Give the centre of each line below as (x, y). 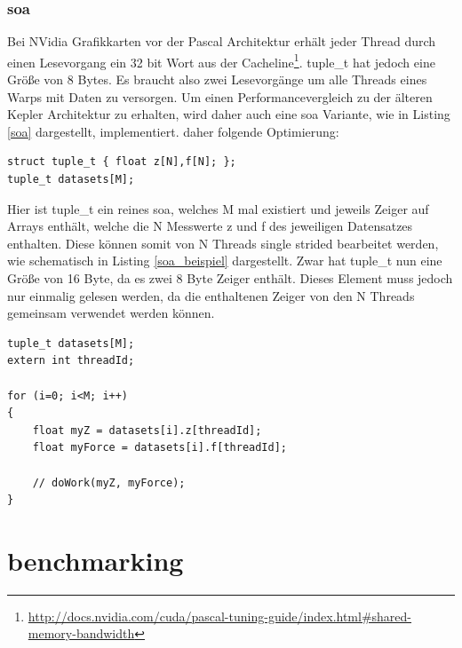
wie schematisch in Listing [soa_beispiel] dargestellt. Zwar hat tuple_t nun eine (225, 261)
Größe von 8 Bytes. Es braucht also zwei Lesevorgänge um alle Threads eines (217, 79)
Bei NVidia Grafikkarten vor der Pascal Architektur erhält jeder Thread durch (222, 41)
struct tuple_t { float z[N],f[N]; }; (122, 162)
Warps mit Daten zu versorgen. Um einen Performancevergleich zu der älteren (220, 96)
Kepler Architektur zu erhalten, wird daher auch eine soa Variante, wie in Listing (229, 114)
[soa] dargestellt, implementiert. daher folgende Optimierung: (173, 131)
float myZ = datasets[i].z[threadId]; (147, 430)
